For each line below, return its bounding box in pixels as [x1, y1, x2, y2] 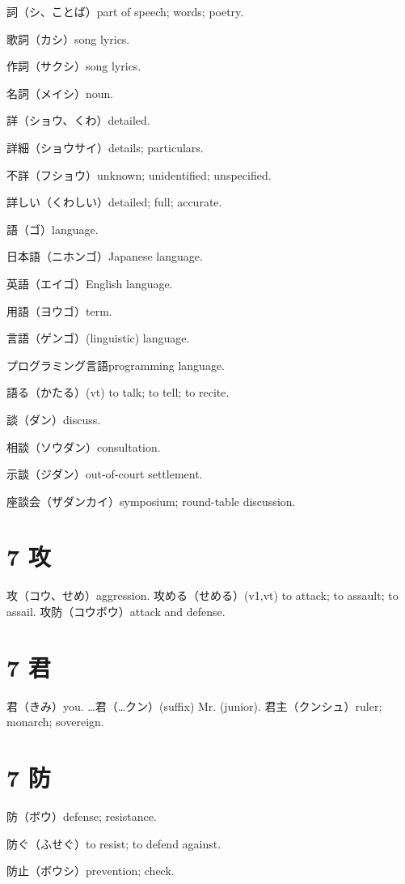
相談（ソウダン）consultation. [6, 438, 161, 455]
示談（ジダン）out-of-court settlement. [6, 465, 203, 482]
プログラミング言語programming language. [6, 356, 225, 373]
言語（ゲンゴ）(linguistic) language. [6, 329, 190, 346]
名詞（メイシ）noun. [6, 84, 114, 101]
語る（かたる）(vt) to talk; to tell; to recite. [6, 384, 230, 401]
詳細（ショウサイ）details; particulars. [6, 138, 204, 155]
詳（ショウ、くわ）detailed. [6, 112, 150, 129]
